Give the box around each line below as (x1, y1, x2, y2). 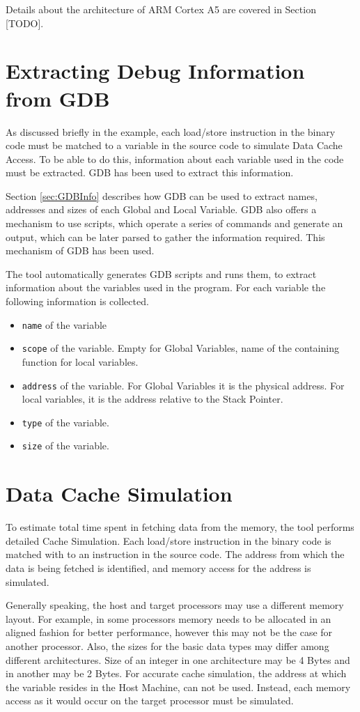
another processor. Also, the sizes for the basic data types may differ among (6, 638, 329, 653)
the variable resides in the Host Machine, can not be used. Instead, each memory (6, 679, 351, 694)
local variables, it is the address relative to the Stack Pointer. (22, 392, 283, 406)
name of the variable (22, 317, 107, 332)
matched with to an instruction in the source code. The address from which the (6, 547, 345, 562)
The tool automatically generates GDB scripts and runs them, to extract (6, 266, 317, 281)
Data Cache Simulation (6, 479, 233, 508)
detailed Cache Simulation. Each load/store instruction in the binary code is (6, 533, 331, 548)
